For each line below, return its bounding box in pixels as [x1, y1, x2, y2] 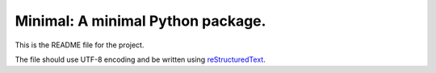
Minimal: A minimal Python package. [15, 12, 266, 30]
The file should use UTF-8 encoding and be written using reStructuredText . [15, 55, 266, 64]
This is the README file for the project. [15, 40, 145, 50]
